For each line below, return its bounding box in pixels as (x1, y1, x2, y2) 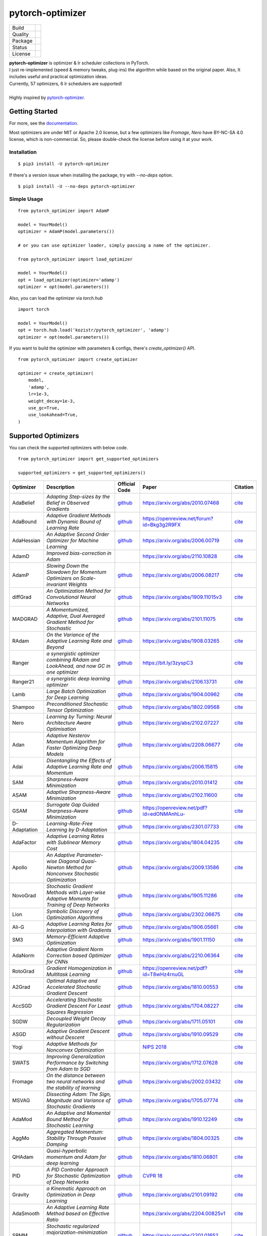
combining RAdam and (46, 657, 100, 663)
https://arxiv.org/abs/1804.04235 (142, 839, 220, 846)
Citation (234, 484, 254, 490)
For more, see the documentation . (9, 120, 79, 126)
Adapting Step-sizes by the (46, 493, 110, 500)
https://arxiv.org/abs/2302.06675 (142, 911, 221, 918)
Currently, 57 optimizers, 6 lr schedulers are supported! (9, 81, 122, 87)
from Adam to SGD (46, 1065, 91, 1072)
